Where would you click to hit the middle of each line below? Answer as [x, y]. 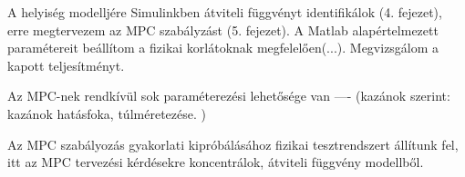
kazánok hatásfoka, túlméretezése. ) [107, 113]
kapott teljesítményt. [66, 65]
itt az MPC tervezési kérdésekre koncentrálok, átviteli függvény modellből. [216, 162]
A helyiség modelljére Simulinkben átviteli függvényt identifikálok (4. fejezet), [225, 12]
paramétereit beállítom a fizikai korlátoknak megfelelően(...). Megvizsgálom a [223, 48]
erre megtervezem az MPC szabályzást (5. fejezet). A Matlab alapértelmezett [223, 29]
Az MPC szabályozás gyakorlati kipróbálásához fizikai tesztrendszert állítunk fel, [233, 144]
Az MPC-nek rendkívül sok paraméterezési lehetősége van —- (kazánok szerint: [229, 96]
